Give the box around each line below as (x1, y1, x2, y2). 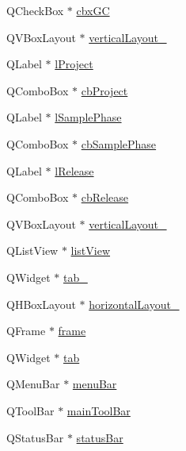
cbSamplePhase (81, 135, 157, 152)
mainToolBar (66, 402, 131, 418)
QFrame (6, 322, 46, 339)
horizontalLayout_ (89, 295, 180, 312)
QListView (6, 242, 59, 259)
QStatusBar (6, 429, 64, 445)
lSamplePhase (55, 109, 122, 125)
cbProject (81, 82, 128, 98)
